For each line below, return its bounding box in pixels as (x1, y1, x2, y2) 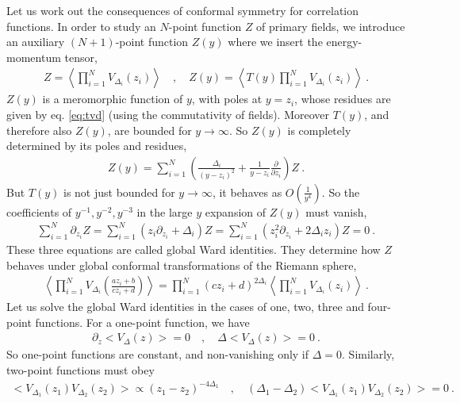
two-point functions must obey (6, 361, 155, 378)
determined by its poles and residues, (6, 137, 187, 154)
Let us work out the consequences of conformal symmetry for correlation (6, 2, 359, 18)
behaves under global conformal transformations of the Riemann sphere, (6, 256, 357, 273)
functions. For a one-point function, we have (35, 313, 250, 330)
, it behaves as (212, 183, 282, 200)
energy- (326, 33, 362, 50)
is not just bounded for (63, 183, 175, 200)
